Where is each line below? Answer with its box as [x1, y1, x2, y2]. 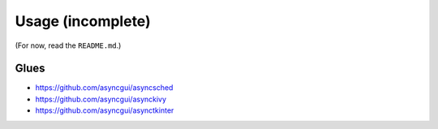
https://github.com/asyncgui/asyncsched [35, 83, 174, 92]
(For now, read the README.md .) [15, 41, 122, 50]
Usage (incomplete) [15, 12, 151, 30]
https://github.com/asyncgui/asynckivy [35, 94, 166, 104]
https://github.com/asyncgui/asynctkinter [35, 105, 174, 115]
